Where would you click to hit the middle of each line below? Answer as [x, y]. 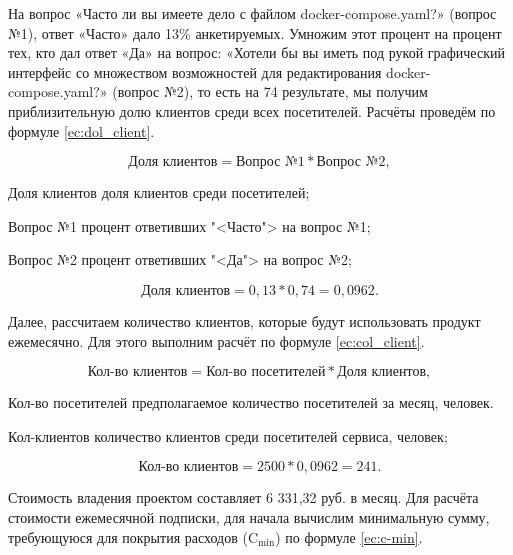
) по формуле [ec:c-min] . [349, 536]
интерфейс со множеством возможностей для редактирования [195, 71]
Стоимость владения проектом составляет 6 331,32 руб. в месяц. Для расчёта [243, 497]
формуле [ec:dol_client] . [81, 130]
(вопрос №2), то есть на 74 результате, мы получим [270, 91]
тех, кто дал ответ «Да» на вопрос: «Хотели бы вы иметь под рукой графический [256, 52]
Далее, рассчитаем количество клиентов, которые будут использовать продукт [244, 320]
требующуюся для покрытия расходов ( [128, 536]
